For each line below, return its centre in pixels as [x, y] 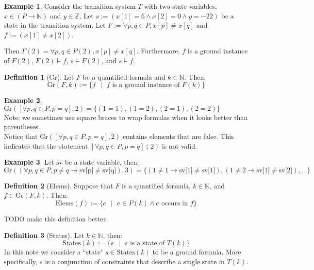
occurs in [174, 203]
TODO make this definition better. [56, 218]
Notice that [21, 136]
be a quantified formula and [124, 76]
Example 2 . [23, 100]
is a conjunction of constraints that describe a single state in [135, 261]
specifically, [21, 261]
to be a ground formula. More [197, 252]
